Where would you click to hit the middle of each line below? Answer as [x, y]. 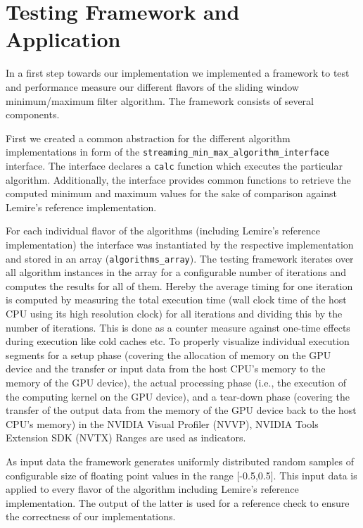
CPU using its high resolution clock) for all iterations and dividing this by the [174, 313]
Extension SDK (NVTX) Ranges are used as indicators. [126, 438]
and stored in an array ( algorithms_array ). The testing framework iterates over [180, 258]
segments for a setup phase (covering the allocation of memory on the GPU [168, 354]
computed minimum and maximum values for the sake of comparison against [171, 193]
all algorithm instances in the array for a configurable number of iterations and [176, 272]
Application [63, 39]
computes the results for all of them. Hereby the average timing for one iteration [179, 285]
